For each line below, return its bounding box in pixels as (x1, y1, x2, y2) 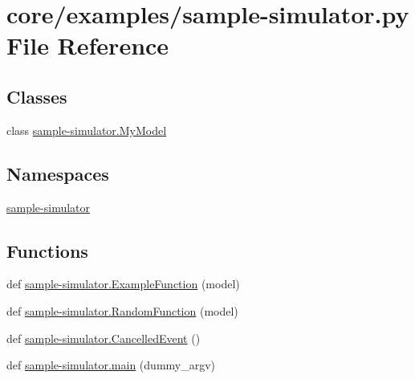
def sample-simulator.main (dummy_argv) (6, 357, 216, 373)
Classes (6, 84, 67, 108)
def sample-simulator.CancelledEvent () (6, 329, 201, 346)
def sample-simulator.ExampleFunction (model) (6, 275, 240, 292)
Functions (6, 238, 88, 263)
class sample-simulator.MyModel (6, 121, 167, 138)
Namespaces (6, 161, 109, 185)
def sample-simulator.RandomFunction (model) (6, 302, 238, 319)
